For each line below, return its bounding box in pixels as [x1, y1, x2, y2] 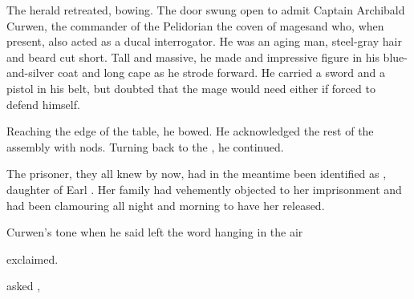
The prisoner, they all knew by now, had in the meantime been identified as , [6, 165, 387, 182]
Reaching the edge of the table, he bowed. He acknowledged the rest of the [6, 123, 374, 139]
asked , [6, 277, 41, 294]
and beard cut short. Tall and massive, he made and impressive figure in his [6, 48, 379, 65]
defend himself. [6, 95, 80, 112]
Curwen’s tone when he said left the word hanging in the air [6, 224, 303, 240]
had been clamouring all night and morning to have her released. [6, 196, 325, 213]
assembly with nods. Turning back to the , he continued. [6, 138, 284, 155]
